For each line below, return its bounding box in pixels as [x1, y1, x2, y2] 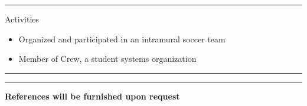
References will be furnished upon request [5, 90, 180, 102]
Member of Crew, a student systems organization [18, 52, 197, 65]
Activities [5, 13, 40, 25]
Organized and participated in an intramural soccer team [18, 32, 226, 45]
